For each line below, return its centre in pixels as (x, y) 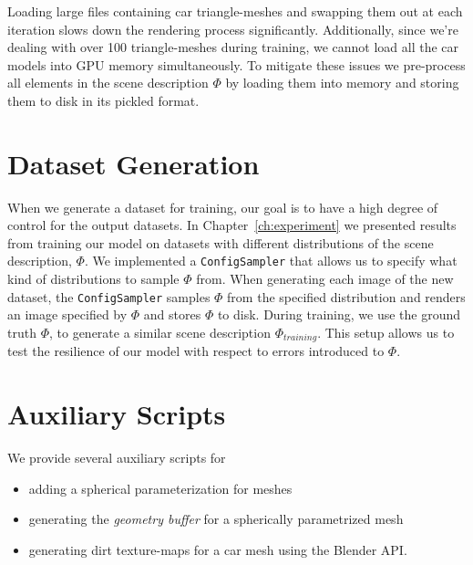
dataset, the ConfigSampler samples (109, 296)
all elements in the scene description (108, 83)
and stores (172, 314)
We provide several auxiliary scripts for (117, 458)
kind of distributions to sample (93, 279)
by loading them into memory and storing (342, 83)
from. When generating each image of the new (325, 279)
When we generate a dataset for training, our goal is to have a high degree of (223, 207)
